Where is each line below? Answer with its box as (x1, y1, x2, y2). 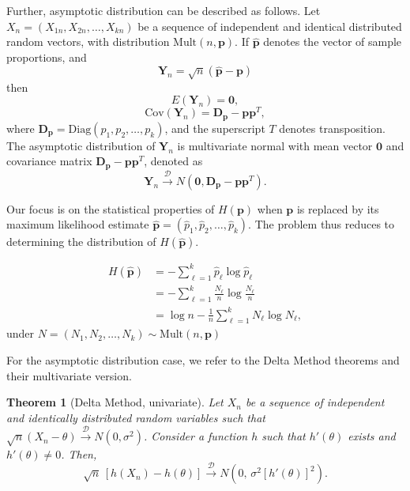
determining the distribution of (6, 233, 156, 250)
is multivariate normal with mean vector (177, 137, 373, 153)
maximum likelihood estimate (6, 216, 149, 232)
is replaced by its (296, 200, 379, 217)
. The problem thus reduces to (248, 216, 395, 232)
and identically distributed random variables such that (6, 409, 265, 425)
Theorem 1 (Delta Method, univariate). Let (6, 394, 224, 410)
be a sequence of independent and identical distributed (137, 17, 402, 34)
